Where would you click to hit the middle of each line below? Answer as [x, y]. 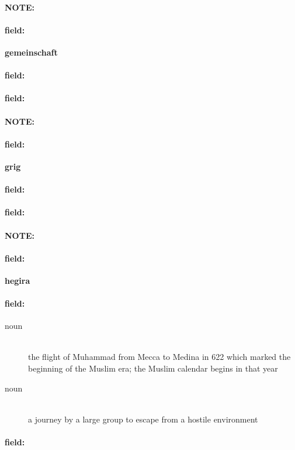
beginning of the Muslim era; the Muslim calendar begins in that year [153, 368]
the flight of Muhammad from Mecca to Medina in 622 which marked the [159, 357]
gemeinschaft [31, 52]
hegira [18, 280]
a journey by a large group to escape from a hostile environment [143, 419]
